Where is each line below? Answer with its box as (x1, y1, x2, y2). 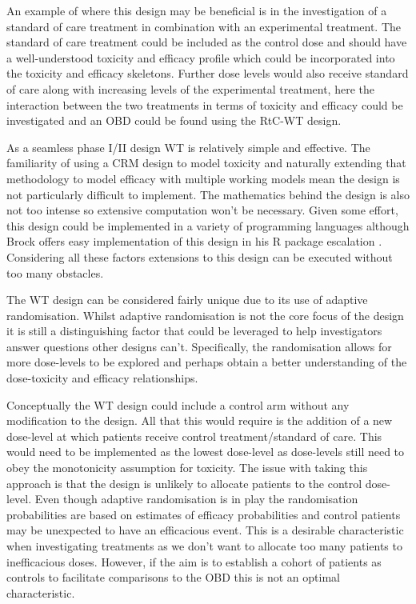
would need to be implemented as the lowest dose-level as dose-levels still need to (6, 443, 405, 460)
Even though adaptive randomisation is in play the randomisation (34, 490, 358, 507)
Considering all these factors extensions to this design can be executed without (6, 248, 393, 265)
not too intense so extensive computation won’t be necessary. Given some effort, (6, 202, 398, 218)
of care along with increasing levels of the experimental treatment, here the (6, 80, 374, 97)
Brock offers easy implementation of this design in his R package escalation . (6, 233, 382, 250)
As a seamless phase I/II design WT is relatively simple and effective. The (6, 138, 370, 155)
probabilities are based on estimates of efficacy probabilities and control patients (6, 506, 401, 522)
